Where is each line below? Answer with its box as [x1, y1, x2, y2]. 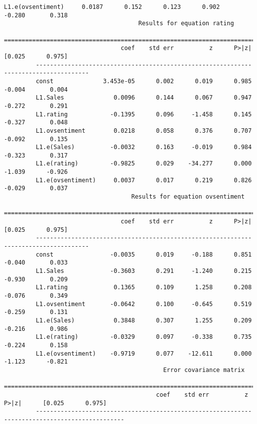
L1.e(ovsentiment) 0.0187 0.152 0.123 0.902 [4, 3, 220, 10]
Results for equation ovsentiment [131, 193, 245, 201]
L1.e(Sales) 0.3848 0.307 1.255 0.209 [36, 317, 252, 324]
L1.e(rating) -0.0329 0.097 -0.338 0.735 [36, 333, 252, 341]
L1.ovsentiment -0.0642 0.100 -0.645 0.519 [36, 300, 252, 308]
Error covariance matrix [163, 366, 245, 373]
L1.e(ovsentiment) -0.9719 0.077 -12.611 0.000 [36, 350, 252, 357]
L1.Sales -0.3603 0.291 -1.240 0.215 [36, 267, 252, 274]
